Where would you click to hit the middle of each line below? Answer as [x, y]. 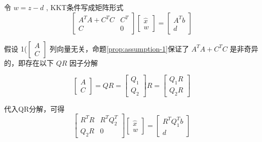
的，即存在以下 [29, 62]
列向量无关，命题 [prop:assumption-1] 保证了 [119, 48]
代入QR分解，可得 [34, 108]
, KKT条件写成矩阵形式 [85, 7]
